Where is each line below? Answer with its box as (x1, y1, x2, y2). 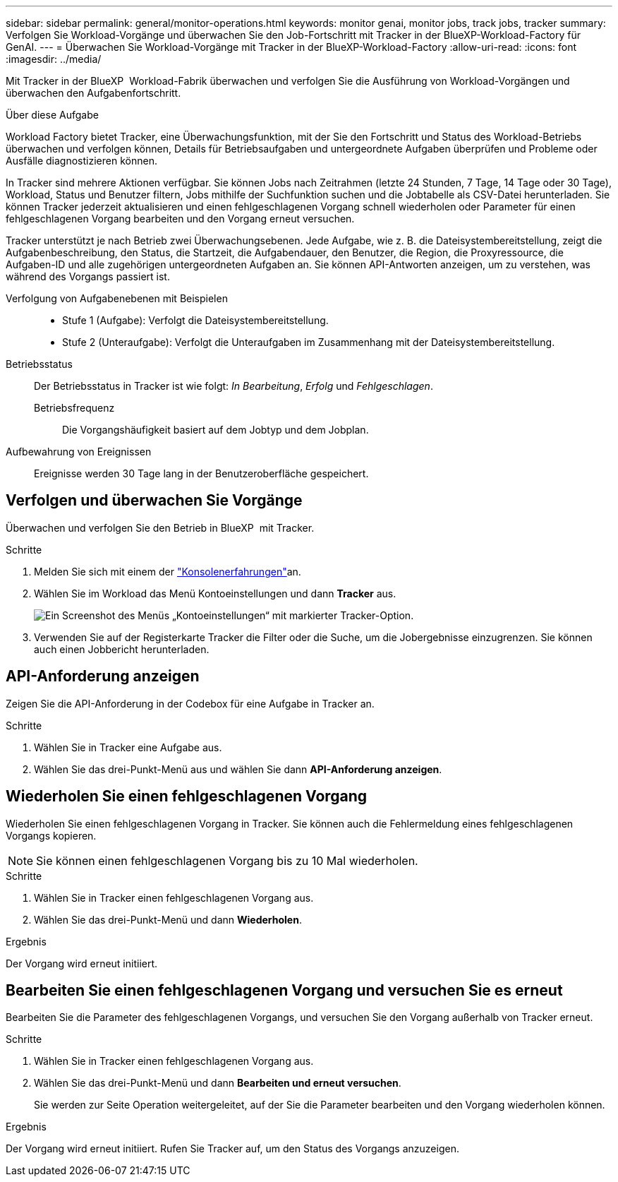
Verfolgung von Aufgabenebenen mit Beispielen (6, 292, 228, 304)
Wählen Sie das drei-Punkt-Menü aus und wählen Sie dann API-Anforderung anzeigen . (34, 763, 442, 775)
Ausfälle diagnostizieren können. (6, 155, 157, 167)
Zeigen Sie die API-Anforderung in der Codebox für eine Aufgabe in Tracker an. (6, 697, 375, 710)
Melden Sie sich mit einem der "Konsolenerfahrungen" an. (34, 565, 301, 578)
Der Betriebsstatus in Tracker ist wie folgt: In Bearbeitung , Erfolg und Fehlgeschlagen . (34, 380, 433, 392)
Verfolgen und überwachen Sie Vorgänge (6, 491, 303, 510)
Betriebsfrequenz (34, 402, 115, 414)
